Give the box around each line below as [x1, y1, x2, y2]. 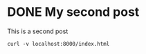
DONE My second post [7, 4, 140, 20]
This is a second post [7, 27, 69, 35]
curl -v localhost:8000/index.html [7, 40, 110, 47]
